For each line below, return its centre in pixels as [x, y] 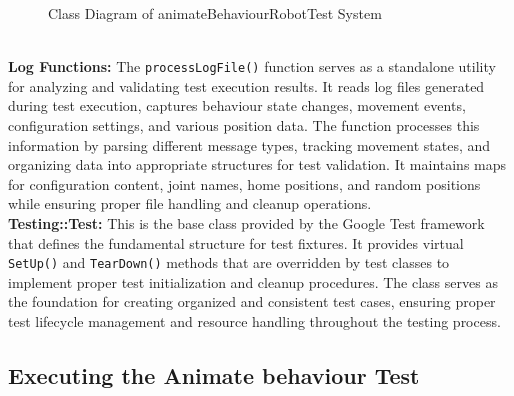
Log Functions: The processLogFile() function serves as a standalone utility [252, 66]
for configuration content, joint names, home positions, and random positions [244, 183]
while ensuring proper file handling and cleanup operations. [190, 203]
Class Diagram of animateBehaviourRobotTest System [215, 13]
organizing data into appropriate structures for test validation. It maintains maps [257, 164]
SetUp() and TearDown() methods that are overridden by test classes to [229, 262]
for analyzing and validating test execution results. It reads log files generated [246, 85]
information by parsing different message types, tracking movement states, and [249, 144]
